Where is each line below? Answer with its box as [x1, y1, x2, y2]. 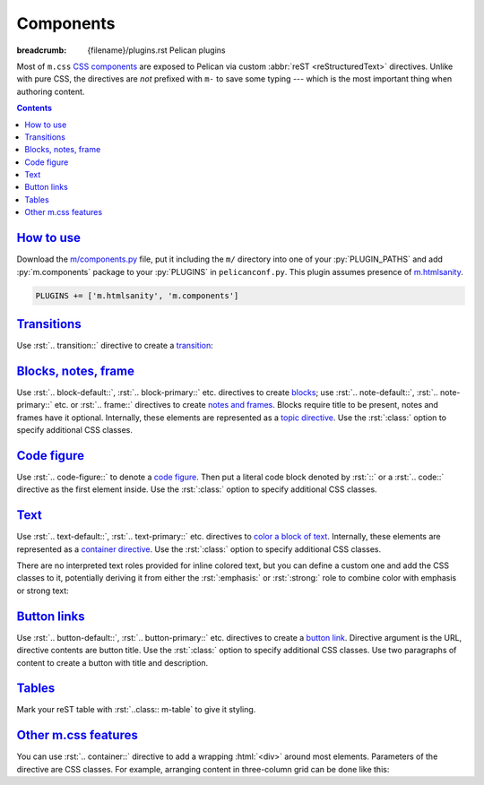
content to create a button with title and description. [16, 657, 209, 668]
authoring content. [16, 86, 85, 97]
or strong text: [16, 585, 69, 596]
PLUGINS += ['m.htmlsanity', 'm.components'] [35, 290, 239, 300]
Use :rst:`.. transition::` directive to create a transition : [16, 341, 214, 351]
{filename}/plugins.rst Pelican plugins [87, 45, 226, 56]
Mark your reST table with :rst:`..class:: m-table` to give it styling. [16, 704, 256, 715]
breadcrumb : [16, 45, 67, 56]
